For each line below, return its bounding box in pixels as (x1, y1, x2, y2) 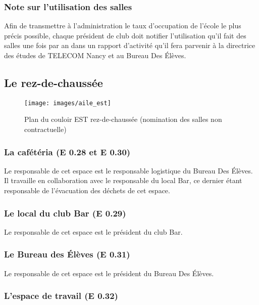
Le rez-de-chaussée (4, 74, 103, 90)
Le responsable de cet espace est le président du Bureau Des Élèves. (4, 268, 214, 278)
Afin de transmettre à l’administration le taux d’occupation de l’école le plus (4, 20, 241, 31)
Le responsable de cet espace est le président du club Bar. (4, 226, 183, 237)
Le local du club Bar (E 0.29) (4, 206, 126, 219)
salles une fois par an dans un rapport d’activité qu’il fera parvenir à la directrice (4, 40, 255, 51)
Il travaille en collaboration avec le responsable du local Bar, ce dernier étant (4, 175, 242, 186)
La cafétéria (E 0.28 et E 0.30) (4, 145, 131, 158)
